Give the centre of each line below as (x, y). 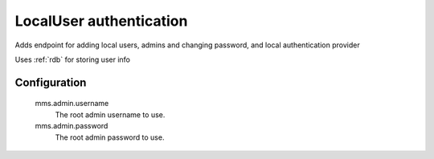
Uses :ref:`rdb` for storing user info (72, 59)
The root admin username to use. (110, 114)
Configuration (51, 82)
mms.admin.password (72, 126)
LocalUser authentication (101, 21)
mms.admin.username (72, 104)
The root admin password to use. (110, 137)
